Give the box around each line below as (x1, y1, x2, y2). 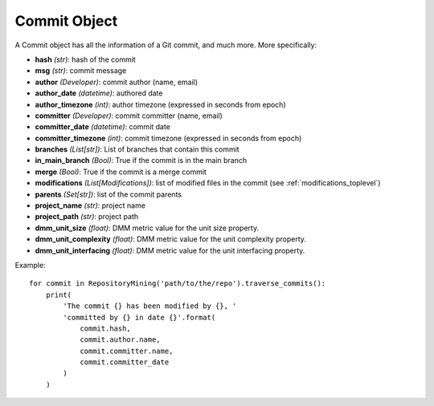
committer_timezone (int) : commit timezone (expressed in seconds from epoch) (35, 133, 302, 143)
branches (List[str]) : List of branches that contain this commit (35, 144, 240, 154)
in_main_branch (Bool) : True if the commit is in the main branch (35, 156, 248, 165)
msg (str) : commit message (35, 66, 127, 75)
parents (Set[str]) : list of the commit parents (35, 189, 182, 199)
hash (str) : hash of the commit (35, 55, 136, 64)
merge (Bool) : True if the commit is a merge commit (35, 167, 207, 177)
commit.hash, (80, 323, 132, 333)
